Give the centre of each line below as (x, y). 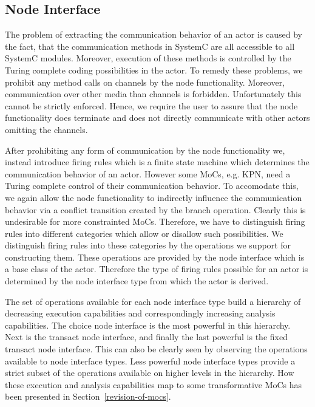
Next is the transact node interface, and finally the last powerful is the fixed (146, 337)
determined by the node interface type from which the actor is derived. (137, 281)
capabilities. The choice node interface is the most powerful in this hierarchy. (148, 325)
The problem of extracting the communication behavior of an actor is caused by (154, 34)
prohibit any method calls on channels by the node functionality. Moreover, (145, 82)
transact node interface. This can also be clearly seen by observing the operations (156, 349)
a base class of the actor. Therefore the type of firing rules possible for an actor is (157, 269)
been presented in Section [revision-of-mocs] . (88, 396)
